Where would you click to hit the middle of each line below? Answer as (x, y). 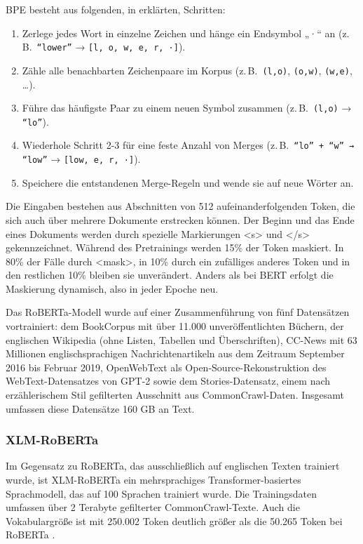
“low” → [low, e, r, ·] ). (81, 159)
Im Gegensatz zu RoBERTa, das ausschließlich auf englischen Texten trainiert (173, 466)
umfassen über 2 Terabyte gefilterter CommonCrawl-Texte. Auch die (153, 507)
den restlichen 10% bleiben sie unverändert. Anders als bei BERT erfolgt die (170, 275)
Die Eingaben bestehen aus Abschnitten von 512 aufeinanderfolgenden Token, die (180, 206)
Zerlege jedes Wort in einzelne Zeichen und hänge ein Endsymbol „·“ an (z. (186, 33)
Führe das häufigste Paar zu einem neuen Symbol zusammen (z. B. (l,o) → (187, 108)
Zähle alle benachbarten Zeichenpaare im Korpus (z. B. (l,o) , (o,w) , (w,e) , (187, 70)
